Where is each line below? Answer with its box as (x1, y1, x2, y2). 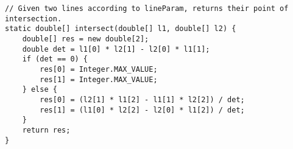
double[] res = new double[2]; (22, 34, 149, 43)
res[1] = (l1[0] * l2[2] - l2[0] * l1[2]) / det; (40, 105, 245, 114)
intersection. (5, 14, 62, 23)
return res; (22, 125, 71, 134)
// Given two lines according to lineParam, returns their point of (5, 4, 289, 13)
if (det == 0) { (22, 55, 88, 64)
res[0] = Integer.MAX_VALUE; (40, 64, 158, 74)
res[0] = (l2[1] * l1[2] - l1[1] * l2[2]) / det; (40, 95, 245, 104)
